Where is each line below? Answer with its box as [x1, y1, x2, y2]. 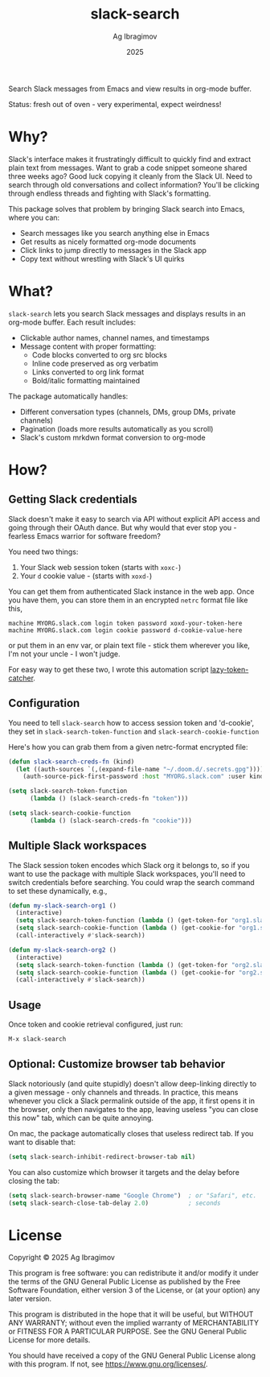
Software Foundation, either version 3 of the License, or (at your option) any [8, 1285, 260, 1295]
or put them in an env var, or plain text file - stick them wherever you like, [8, 640, 251, 650]
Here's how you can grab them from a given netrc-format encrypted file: [8, 742, 248, 751]
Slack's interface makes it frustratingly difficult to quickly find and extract [8, 154, 252, 163]
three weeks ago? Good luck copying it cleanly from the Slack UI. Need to [8, 171, 253, 181]
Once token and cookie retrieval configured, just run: [8, 1019, 183, 1029]
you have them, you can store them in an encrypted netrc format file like [8, 595, 248, 605]
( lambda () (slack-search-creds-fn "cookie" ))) [29, 817, 193, 825]
